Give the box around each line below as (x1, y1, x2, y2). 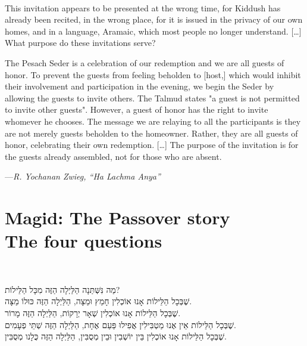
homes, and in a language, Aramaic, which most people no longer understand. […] (5, 24, 302, 37)
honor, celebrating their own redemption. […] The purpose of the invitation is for (5, 138, 299, 151)
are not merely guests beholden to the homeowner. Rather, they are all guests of (5, 126, 298, 139)
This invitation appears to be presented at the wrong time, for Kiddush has (5, 1, 281, 14)
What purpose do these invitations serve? (5, 36, 156, 49)
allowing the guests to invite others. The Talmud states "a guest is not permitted (5, 91, 300, 104)
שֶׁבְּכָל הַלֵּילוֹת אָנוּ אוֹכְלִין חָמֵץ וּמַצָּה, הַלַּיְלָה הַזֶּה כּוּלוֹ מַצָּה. (5, 295, 192, 307)
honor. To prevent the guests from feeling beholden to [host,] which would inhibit (5, 68, 301, 81)
